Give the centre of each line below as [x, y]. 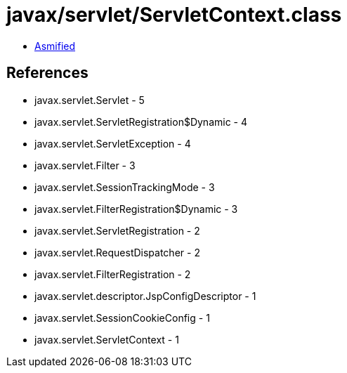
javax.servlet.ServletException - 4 [113, 143]
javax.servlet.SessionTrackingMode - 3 [125, 187]
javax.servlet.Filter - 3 [85, 165]
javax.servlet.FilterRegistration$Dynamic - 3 [136, 209]
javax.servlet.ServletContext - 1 [107, 339]
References [47, 73]
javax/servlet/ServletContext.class [174, 15]
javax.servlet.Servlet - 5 [90, 100]
